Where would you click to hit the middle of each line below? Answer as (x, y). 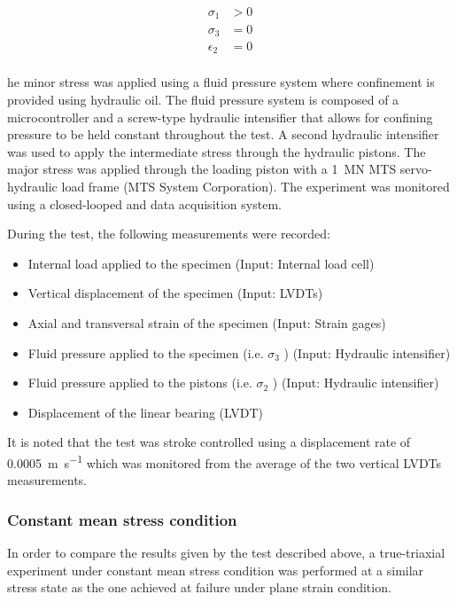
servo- (416, 169)
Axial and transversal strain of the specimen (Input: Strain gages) (207, 323)
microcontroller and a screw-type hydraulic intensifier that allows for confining (220, 117)
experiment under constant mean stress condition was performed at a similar (216, 570)
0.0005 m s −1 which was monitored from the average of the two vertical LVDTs (225, 461)
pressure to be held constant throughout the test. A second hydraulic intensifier (223, 134)
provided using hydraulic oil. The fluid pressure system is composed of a (203, 100)
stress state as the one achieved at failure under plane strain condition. (199, 587)
